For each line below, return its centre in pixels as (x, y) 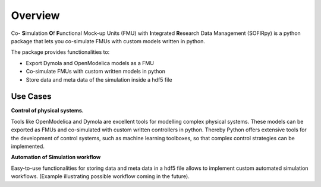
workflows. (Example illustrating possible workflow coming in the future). (100, 176)
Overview (35, 15)
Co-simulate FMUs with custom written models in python (96, 72)
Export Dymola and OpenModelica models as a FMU (90, 63)
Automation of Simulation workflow (56, 157)
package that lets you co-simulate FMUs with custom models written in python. (108, 41)
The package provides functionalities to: (60, 52)
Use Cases (31, 97)
